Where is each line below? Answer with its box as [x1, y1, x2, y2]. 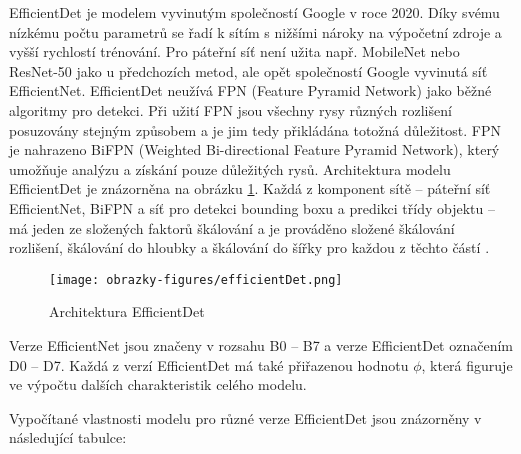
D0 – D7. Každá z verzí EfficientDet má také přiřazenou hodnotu [9, 354, 409, 375]
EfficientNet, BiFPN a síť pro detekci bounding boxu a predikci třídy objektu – [9, 197, 495, 218]
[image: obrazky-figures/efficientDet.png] [49, 272, 343, 287]
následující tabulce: [9, 427, 127, 448]
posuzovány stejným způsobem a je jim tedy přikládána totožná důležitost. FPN [9, 119, 501, 140]
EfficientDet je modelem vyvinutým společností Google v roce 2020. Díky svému [9, 2, 500, 22]
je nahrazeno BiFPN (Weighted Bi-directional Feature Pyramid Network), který [9, 139, 500, 160]
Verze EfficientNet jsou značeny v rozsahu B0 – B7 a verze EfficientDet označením [9, 334, 513, 355]
